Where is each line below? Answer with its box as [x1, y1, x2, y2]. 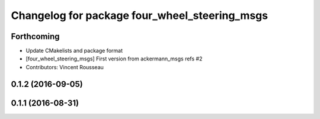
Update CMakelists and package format [25, 47, 123, 54]
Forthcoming [11, 31, 60, 41]
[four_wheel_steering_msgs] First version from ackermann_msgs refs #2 [25, 55, 203, 62]
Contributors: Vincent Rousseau [25, 63, 104, 70]
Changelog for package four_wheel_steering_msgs [11, 9, 268, 22]
